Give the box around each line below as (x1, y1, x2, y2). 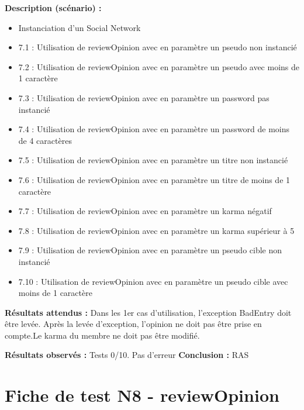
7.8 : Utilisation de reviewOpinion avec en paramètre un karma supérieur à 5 (18, 224, 295, 236)
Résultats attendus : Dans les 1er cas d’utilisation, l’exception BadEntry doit (5, 306, 292, 318)
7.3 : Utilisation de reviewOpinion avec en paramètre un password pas (18, 91, 270, 104)
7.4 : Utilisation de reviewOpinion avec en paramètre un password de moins (18, 123, 290, 135)
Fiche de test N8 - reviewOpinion (5, 383, 279, 407)
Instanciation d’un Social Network (18, 21, 141, 33)
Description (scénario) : (5, 2, 102, 13)
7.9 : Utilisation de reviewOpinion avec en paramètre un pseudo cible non (18, 244, 282, 256)
